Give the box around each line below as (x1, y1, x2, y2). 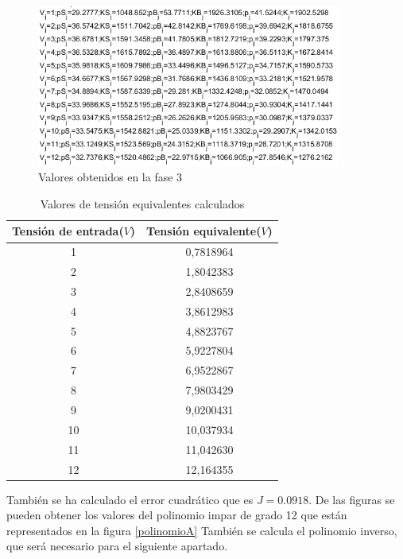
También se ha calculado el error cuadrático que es (6, 491, 254, 507)
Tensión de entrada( (12, 223, 124, 239)
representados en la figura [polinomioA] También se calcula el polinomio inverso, (6, 522, 397, 538)
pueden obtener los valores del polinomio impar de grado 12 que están (6, 507, 347, 523)
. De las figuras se (308, 491, 395, 507)
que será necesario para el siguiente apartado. (6, 538, 228, 554)
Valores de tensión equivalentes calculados (40, 195, 245, 212)
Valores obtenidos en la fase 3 (38, 169, 183, 185)
